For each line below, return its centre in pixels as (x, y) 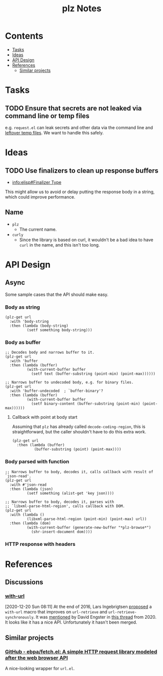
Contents (24, 36)
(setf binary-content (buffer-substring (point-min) (85, 404)
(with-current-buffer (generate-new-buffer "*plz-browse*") (89, 527)
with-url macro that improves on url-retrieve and (56, 612)
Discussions (24, 582)
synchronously (19, 618)
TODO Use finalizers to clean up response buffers (82, 170)
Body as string (23, 307)
